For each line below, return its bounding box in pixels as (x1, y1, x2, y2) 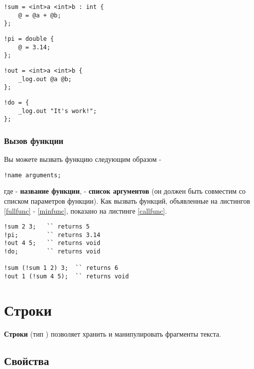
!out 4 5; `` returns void (4, 240, 101, 247)
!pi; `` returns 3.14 (4, 231, 101, 239)
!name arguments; (4, 171, 61, 179)
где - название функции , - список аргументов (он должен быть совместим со (4, 186, 246, 196)
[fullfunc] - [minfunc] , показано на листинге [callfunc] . (4, 205, 167, 216)
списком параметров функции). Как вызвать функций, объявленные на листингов (4, 195, 251, 206)
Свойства (4, 353, 49, 368)
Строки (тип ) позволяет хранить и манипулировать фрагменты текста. (4, 328, 221, 339)
